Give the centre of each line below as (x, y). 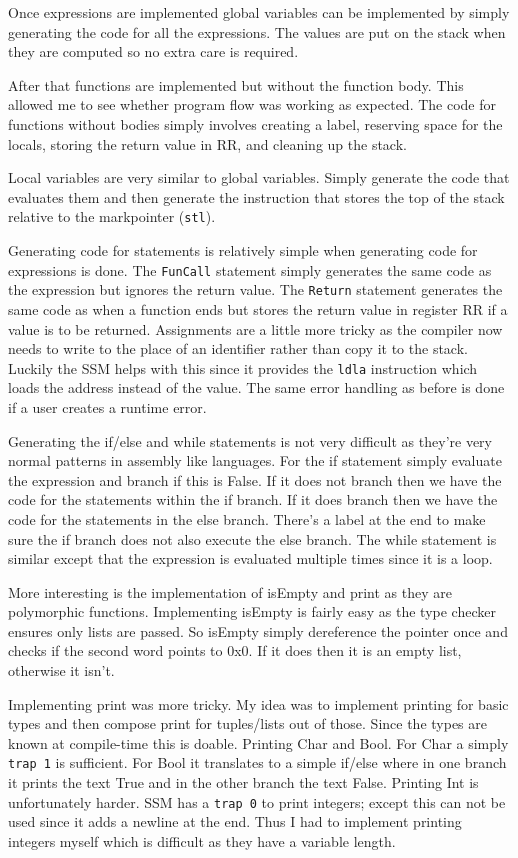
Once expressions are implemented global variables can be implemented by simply (259, 12)
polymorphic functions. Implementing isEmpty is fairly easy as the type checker (252, 611)
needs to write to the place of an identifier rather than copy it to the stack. (238, 348)
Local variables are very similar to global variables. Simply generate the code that (259, 177)
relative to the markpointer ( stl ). (112, 216)
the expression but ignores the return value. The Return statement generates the (255, 289)
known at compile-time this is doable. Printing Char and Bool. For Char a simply (258, 742)
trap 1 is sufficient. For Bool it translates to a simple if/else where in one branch (257, 762)
